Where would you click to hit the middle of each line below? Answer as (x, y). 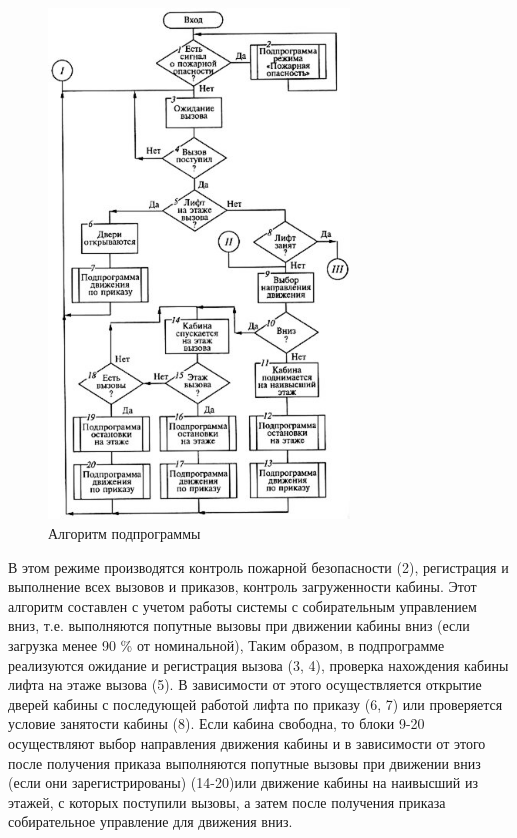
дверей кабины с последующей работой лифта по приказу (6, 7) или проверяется (255, 703)
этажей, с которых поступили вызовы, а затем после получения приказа (227, 801)
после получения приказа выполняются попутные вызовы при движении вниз (244, 762)
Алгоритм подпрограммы (124, 532)
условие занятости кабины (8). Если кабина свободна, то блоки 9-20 (216, 723)
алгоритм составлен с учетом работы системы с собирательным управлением (242, 605)
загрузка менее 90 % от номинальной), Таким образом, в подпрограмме (226, 644)
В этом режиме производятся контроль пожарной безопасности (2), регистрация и (258, 566)
